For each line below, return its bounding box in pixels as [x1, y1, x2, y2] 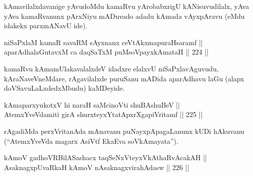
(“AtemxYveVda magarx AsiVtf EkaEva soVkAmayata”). [4, 135, 179, 146]
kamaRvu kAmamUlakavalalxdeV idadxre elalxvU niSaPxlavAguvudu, [4, 63, 219, 73]
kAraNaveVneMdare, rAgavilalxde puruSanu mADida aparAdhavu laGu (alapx [4, 73, 244, 83]
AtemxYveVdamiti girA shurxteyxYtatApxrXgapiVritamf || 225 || [4, 109, 203, 119]
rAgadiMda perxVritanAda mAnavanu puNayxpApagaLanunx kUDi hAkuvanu [4, 125, 245, 136]
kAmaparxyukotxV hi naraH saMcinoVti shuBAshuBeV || [4, 99, 180, 110]
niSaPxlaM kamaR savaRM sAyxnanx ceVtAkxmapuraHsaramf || [4, 37, 203, 47]
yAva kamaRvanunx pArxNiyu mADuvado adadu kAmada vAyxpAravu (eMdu [4, 10, 245, 21]
